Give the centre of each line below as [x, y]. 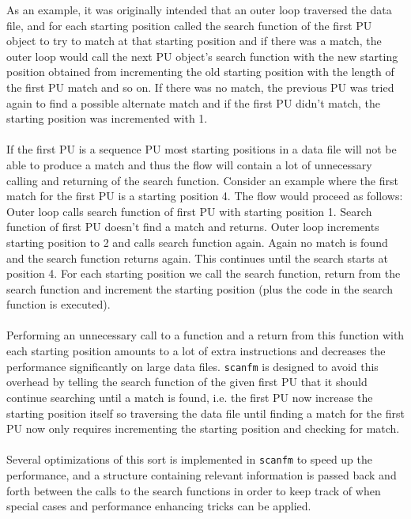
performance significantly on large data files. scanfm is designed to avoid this [192, 366]
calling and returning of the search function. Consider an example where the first [202, 180]
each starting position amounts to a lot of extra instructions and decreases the [196, 351]
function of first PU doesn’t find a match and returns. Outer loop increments [193, 227]
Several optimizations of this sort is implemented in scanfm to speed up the [190, 459]
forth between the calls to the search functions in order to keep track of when [194, 490]
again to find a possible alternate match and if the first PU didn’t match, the [194, 102]
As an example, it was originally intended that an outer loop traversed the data [199, 9]
